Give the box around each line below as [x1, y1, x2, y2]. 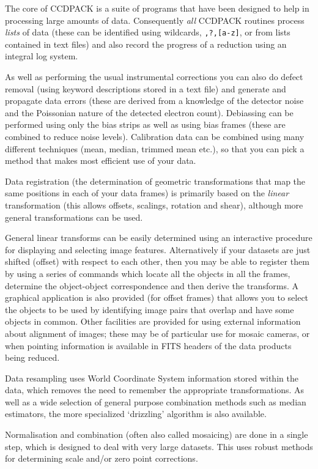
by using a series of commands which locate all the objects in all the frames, [5, 267, 290, 279]
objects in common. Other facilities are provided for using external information [5, 315, 301, 328]
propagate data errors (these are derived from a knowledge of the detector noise [5, 94, 304, 107]
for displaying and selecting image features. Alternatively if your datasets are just [5, 243, 311, 256]
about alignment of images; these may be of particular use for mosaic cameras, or [5, 327, 310, 339]
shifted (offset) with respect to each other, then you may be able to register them [5, 255, 309, 268]
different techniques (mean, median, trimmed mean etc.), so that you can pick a [5, 142, 305, 155]
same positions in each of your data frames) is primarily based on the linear [5, 186, 289, 199]
